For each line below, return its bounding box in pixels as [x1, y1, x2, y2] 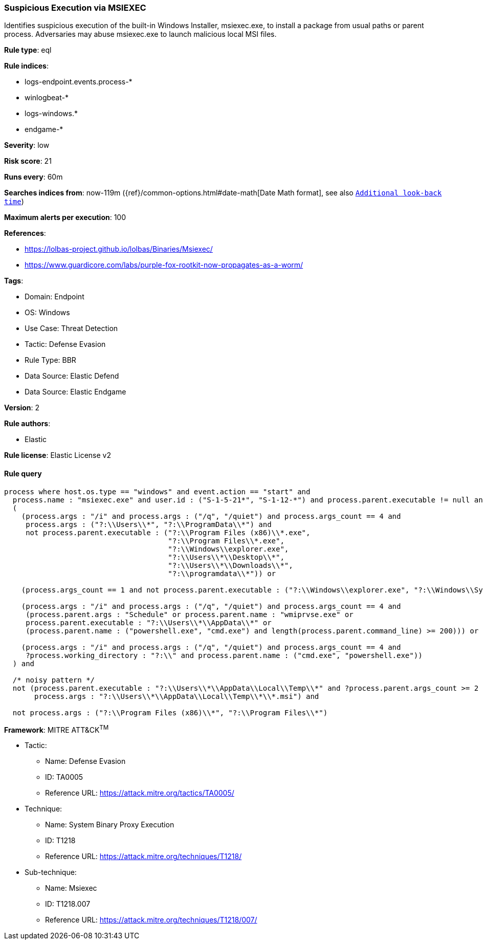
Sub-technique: [25, 868, 77, 877]
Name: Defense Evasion [45, 757, 126, 766]
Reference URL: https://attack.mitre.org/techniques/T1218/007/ [45, 915, 257, 925]
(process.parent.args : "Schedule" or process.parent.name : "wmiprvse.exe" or [26, 610, 354, 619]
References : [4, 229, 46, 238]
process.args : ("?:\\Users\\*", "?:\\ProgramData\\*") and [26, 520, 272, 529]
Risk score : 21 [4, 157, 52, 166]
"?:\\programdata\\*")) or [168, 569, 276, 578]
